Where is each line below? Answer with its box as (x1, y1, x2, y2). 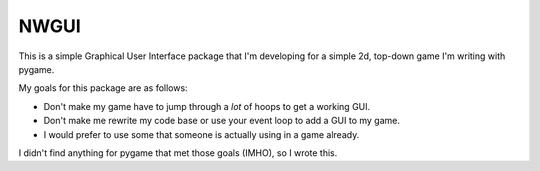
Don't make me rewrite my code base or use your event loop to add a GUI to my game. (43, 115, 400, 127)
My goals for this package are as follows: (18, 82, 189, 94)
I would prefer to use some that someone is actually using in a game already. (43, 128, 360, 140)
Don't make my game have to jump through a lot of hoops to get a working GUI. (43, 100, 371, 112)
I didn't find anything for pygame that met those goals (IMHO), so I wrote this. (18, 146, 338, 159)
